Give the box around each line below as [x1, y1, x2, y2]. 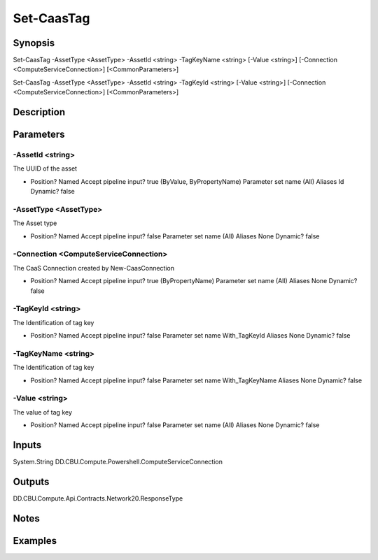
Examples [13, 535, 57, 547]
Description [13, 106, 66, 118]
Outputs [13, 475, 50, 487]
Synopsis [13, 37, 55, 49]
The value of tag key [13, 408, 73, 416]
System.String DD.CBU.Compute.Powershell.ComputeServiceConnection [13, 458, 223, 466]
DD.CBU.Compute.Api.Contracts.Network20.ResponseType [13, 494, 183, 503]
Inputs [13, 439, 42, 451]
